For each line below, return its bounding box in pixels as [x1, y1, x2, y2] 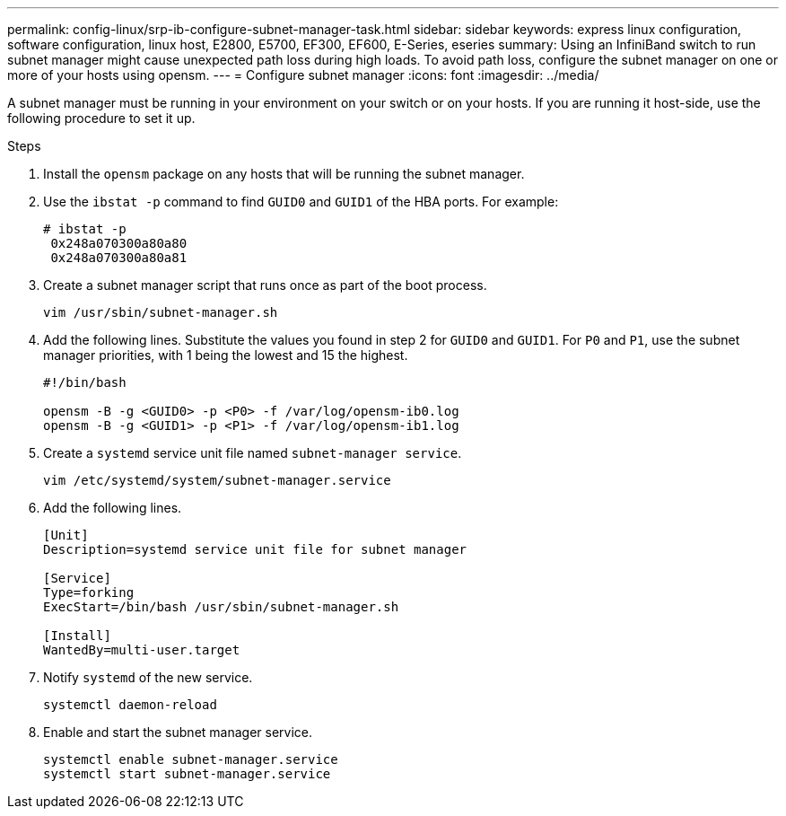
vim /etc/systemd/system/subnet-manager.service [43, 473, 391, 487]
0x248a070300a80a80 [50, 236, 188, 250]
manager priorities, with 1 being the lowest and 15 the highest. [43, 347, 408, 363]
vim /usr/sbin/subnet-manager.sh [43, 305, 278, 320]
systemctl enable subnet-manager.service [43, 752, 338, 767]
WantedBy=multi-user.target [43, 643, 240, 657]
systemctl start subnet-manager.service [43, 767, 331, 781]
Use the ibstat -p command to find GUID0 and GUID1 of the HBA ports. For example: [43, 194, 559, 209]
